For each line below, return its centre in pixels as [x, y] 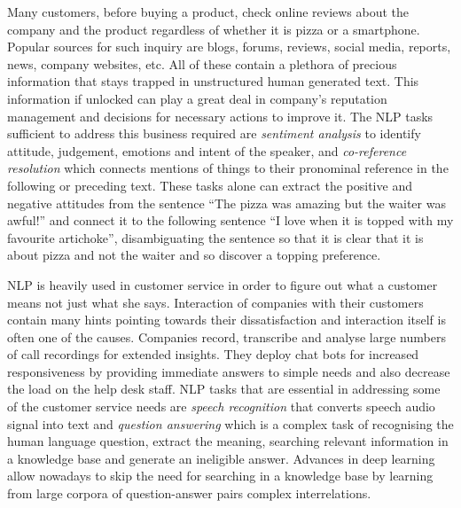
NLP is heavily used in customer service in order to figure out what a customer [223, 284]
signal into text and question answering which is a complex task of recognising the [230, 423]
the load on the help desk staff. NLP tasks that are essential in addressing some [224, 389]
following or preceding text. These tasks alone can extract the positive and [210, 185]
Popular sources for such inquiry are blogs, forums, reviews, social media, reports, [229, 47]
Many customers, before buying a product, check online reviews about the [208, 12]
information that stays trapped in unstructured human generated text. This [213, 81]
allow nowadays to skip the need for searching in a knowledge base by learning [220, 476]
